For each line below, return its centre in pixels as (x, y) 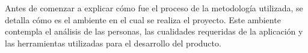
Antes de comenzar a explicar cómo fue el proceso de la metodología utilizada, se (154, 8)
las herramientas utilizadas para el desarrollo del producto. (113, 43)
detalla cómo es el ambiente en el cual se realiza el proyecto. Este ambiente (143, 19)
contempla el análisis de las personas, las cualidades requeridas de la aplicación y (154, 31)
